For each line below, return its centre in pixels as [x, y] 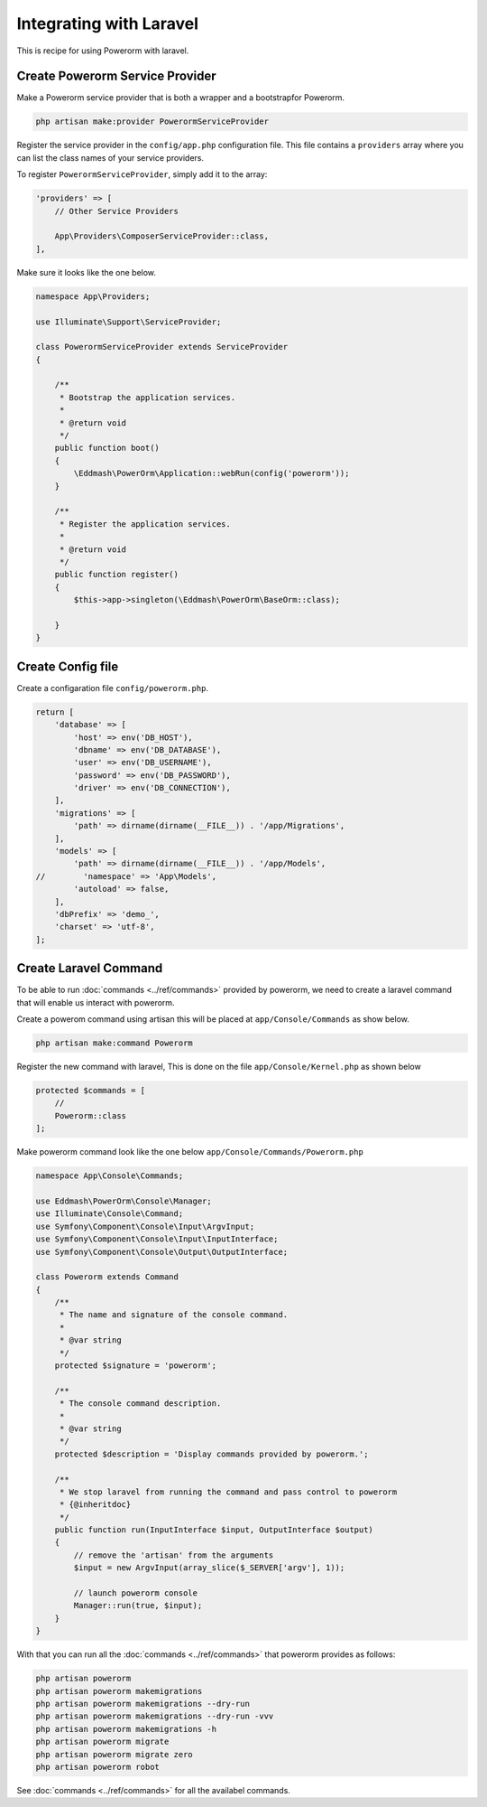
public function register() [117, 575]
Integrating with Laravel [107, 23]
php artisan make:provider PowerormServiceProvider [152, 122]
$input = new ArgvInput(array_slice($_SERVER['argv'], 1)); [209, 1568]
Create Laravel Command [90, 968]
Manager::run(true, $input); [138, 1606]
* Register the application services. [145, 524]
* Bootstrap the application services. [147, 397]
